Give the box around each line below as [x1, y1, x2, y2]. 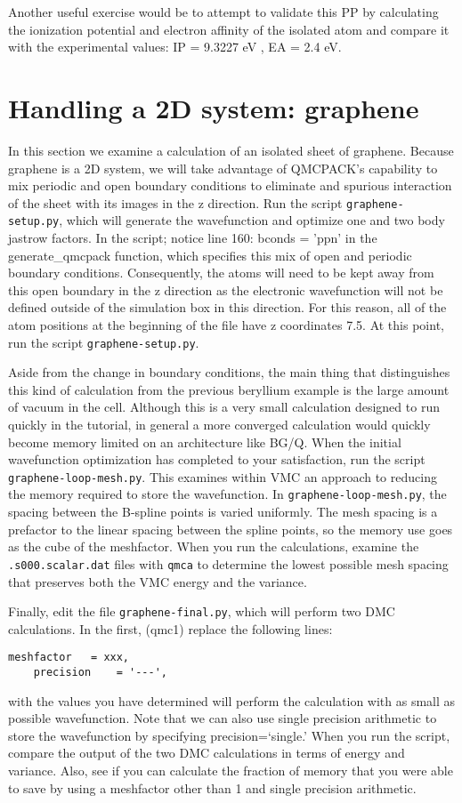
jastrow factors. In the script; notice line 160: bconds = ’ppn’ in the [8, 229, 377, 246]
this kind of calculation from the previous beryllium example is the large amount [8, 380, 450, 398]
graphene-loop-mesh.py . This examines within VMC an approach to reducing [8, 467, 437, 486]
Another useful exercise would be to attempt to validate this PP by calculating [8, 3, 439, 20]
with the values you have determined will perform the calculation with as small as [8, 691, 456, 710]
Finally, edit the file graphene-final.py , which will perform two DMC [8, 602, 395, 621]
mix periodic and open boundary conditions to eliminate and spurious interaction [8, 176, 452, 195]
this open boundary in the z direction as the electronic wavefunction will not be [8, 280, 443, 299]
